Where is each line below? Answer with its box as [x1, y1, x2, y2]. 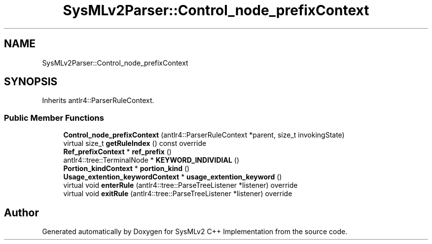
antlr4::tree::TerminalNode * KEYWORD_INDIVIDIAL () [63, 156, 240, 165]
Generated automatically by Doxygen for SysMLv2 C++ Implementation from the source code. [42, 227, 348, 236]
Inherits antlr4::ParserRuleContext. [42, 96, 154, 105]
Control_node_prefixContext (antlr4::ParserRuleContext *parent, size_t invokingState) [63, 131, 345, 139]
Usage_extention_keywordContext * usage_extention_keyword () [63, 173, 282, 181]
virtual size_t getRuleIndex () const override [63, 139, 207, 148]
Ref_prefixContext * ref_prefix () [63, 147, 172, 156]
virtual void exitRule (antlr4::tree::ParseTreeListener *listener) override [63, 189, 292, 198]
